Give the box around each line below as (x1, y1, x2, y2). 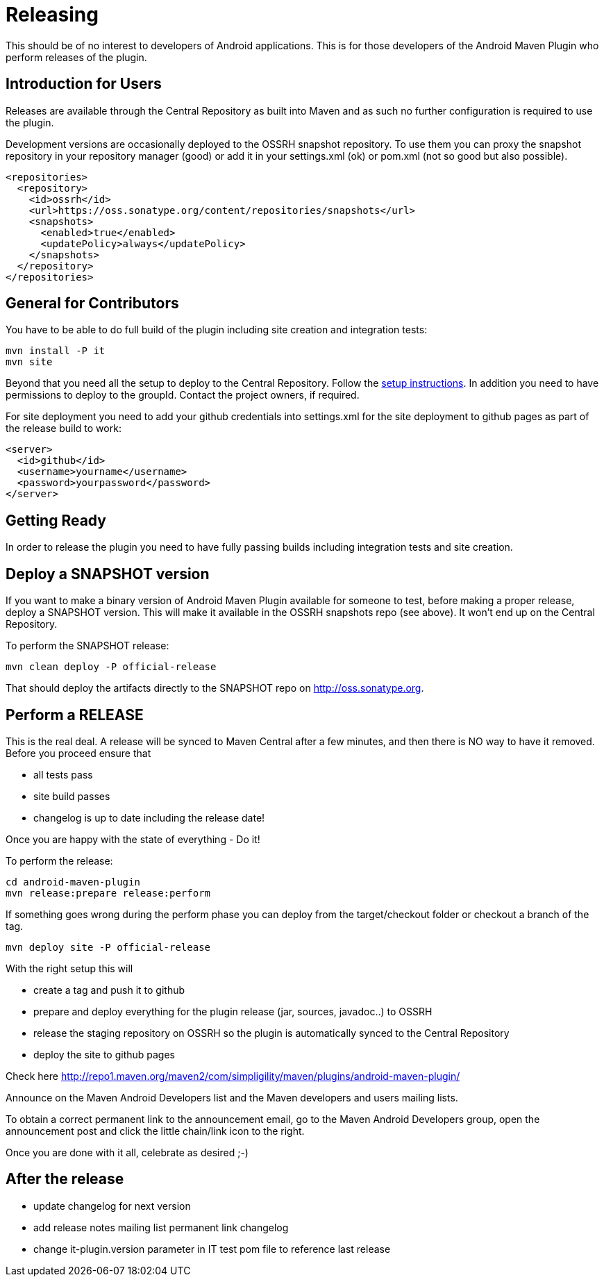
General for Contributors (6, 294, 179, 313)
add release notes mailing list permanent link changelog (33, 1221, 289, 1233)
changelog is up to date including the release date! (33, 811, 265, 824)
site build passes (33, 790, 110, 802)
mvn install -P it (6, 345, 106, 357)
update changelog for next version (33, 1199, 191, 1212)
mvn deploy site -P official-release (6, 941, 211, 953)
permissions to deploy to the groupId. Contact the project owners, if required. (6, 389, 360, 401)
